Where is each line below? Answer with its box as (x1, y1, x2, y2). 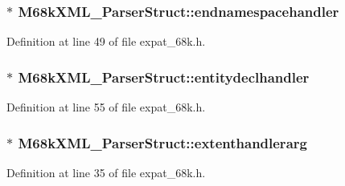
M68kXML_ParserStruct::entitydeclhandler (18, 67, 310, 87)
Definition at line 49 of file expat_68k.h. (6, 33, 206, 50)
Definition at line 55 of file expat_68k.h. (6, 99, 206, 115)
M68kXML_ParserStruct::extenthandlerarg (18, 132, 307, 152)
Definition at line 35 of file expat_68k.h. (6, 164, 206, 180)
